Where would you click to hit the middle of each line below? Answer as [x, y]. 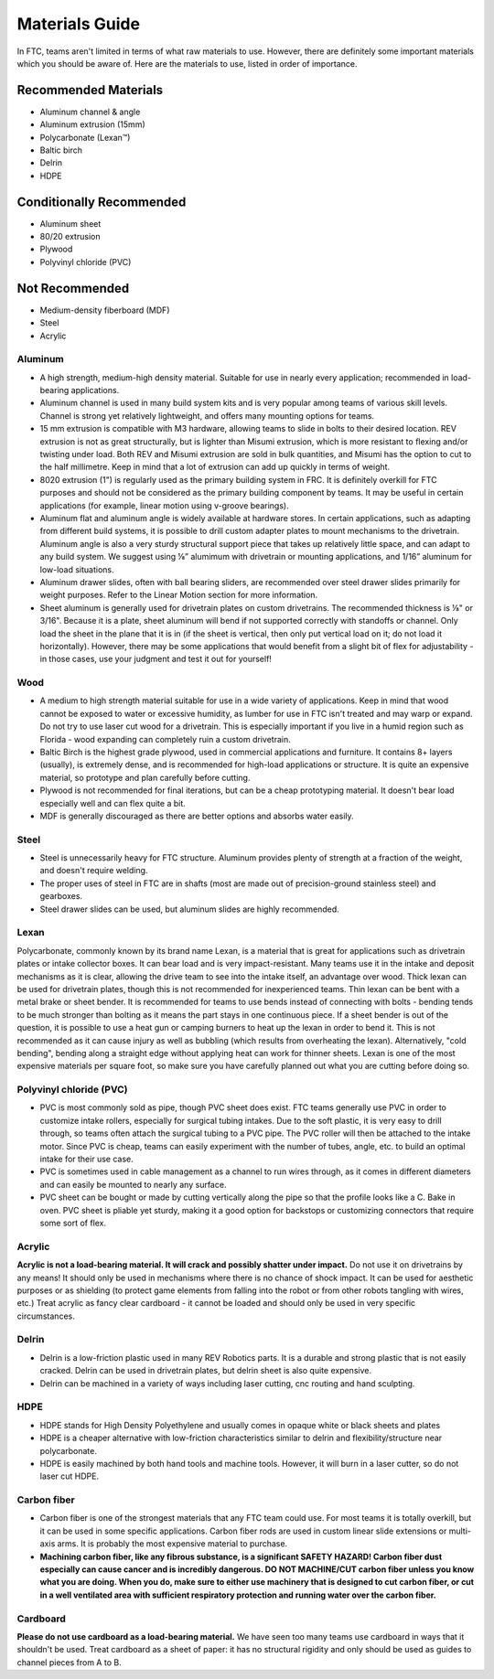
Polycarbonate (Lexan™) [85, 137]
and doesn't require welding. [94, 871]
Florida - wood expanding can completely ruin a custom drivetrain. [166, 739]
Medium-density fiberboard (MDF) [105, 310]
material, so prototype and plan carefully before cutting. [145, 777]
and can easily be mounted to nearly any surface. [133, 1184]
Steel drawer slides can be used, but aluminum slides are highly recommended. [190, 909]
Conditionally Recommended [102, 202]
